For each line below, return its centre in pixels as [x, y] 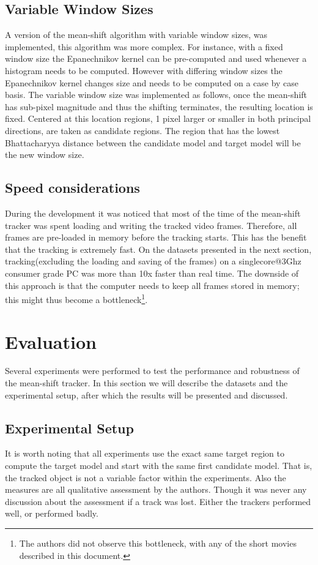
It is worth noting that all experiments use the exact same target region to [145, 453]
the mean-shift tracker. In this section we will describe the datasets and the [146, 383]
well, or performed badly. [52, 513]
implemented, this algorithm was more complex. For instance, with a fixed [144, 46]
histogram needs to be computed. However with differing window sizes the [144, 70]
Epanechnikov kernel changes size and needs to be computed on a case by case [152, 82]
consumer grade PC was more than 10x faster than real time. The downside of [152, 273]
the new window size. [45, 155]
